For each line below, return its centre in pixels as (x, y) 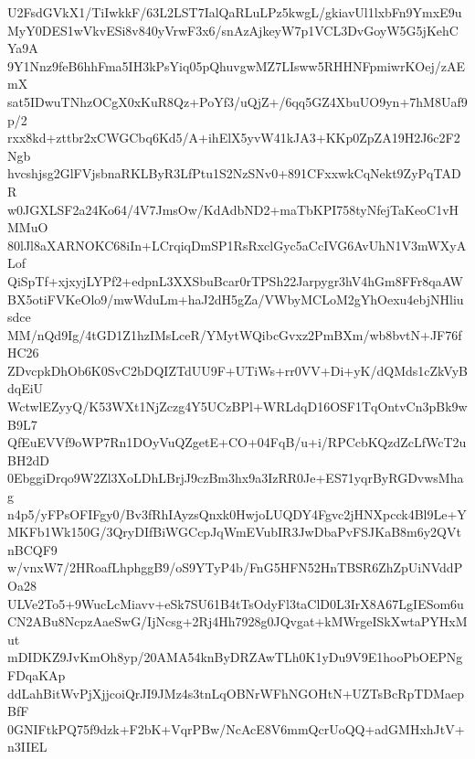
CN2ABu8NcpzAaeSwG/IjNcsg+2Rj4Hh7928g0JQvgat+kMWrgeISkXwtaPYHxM (237, 621)
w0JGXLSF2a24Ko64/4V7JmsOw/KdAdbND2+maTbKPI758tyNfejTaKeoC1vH (233, 209)
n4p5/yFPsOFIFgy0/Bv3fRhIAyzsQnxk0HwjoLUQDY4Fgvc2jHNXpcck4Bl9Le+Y (237, 513)
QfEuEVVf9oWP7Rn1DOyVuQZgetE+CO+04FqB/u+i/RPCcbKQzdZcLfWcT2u (237, 442)
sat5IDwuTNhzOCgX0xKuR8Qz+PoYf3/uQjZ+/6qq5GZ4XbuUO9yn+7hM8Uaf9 (237, 101)
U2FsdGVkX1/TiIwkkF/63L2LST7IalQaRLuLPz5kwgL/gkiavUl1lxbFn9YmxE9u (235, 12)
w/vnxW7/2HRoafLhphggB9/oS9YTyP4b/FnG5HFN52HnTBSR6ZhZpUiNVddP (235, 567)
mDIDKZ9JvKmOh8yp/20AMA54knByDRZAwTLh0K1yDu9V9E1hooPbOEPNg (235, 657)
